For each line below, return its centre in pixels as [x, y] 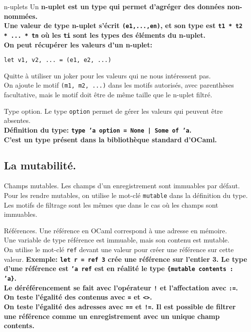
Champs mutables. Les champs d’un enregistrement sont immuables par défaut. [122, 186]
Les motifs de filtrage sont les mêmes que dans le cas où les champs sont [111, 204]
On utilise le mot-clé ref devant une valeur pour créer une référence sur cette [119, 249]
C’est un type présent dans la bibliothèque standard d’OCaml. [110, 139]
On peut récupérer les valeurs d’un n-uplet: [78, 44]
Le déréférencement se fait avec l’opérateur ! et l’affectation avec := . [121, 287]
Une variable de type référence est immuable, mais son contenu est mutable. [117, 240]
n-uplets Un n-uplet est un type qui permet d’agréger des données [114, 6]
